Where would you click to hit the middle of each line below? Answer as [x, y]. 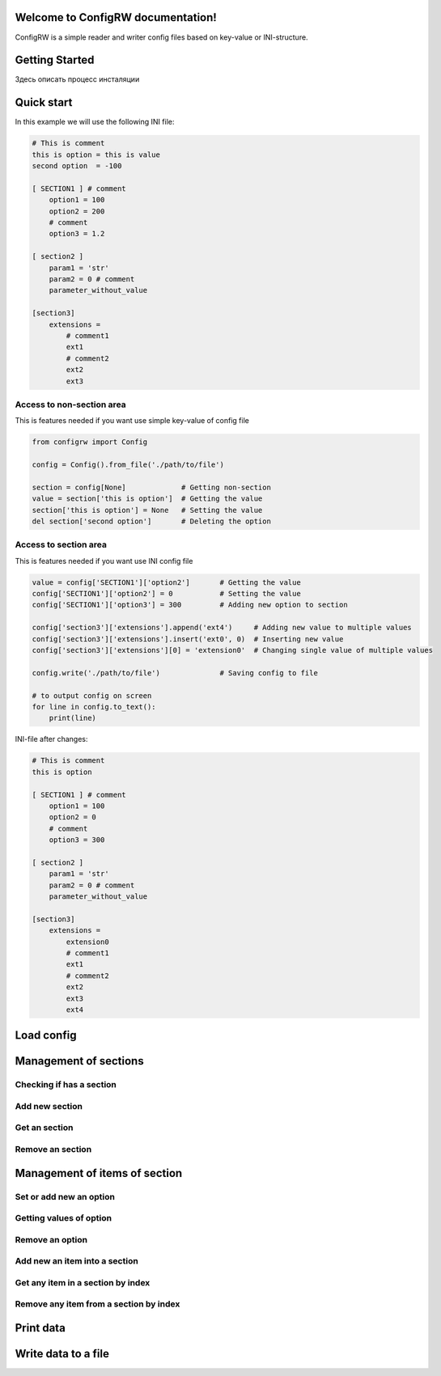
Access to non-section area [71, 404]
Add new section [49, 1106]
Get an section [44, 1128]
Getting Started [55, 60]
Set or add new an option [65, 1196]
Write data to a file [62, 1354]
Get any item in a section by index [83, 1282]
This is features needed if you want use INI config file [104, 561]
